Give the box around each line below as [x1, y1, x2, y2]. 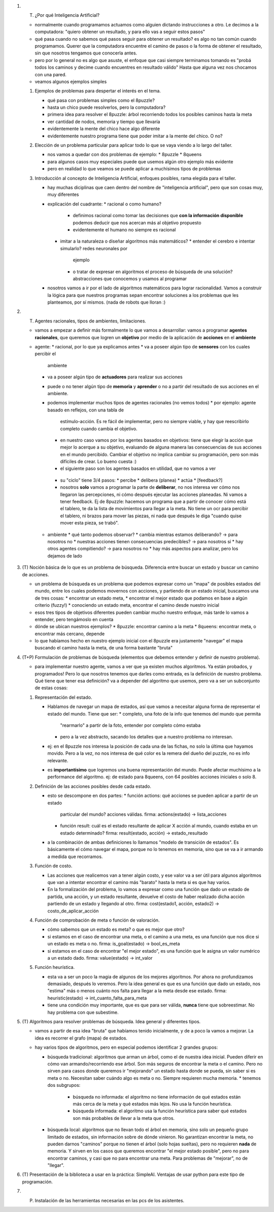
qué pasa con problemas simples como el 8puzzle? [47, 97, 155, 103]
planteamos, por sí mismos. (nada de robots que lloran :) [47, 299, 166, 305]
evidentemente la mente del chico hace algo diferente [47, 126, 160, 132]
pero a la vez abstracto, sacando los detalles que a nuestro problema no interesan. [60, 734, 233, 740]
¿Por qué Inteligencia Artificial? [35, 12, 100, 18]
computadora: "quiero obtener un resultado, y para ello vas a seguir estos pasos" [35, 28, 205, 35]
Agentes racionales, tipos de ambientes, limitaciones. [35, 318, 147, 324]
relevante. [47, 757, 68, 763]
